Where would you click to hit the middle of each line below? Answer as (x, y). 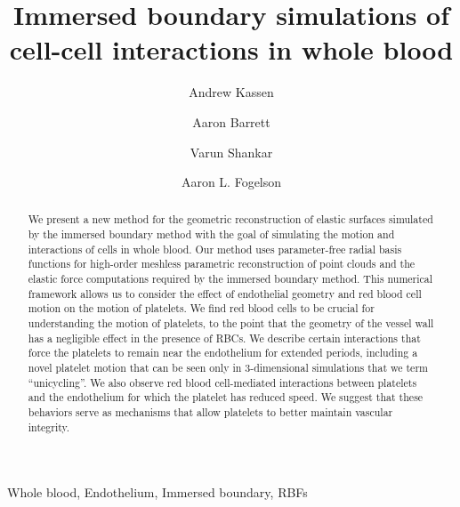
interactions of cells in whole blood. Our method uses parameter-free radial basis (215, 249)
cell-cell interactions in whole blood (231, 49)
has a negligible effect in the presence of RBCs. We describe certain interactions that (224, 338)
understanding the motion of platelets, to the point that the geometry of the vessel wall (231, 323)
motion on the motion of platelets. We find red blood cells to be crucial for (201, 308)
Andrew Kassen (231, 92)
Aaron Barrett (231, 121)
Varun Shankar (231, 152)
